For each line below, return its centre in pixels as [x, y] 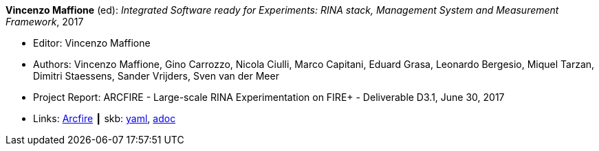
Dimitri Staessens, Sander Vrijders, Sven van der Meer [156, 76]
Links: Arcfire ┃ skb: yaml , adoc [105, 118]
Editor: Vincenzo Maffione [92, 43]
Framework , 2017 [45, 22]
